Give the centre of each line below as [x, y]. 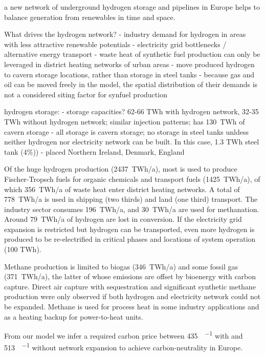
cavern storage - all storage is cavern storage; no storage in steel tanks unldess [127, 131]
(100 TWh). [23, 249]
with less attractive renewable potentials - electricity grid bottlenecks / [115, 44]
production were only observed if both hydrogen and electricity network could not [132, 296]
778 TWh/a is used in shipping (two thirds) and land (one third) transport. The [131, 199]
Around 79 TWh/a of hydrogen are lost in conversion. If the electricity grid [123, 219]
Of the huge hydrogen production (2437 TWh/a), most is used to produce [121, 169]
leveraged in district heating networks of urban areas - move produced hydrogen [129, 64]
